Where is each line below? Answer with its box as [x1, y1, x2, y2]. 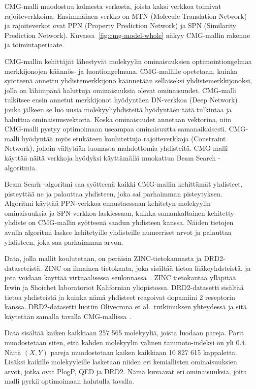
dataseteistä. [4, 262, 42, 273]
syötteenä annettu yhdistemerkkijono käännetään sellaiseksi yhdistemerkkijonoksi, [4, 75, 252, 86]
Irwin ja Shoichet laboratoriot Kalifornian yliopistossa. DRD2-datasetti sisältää [4, 282, 244, 292]
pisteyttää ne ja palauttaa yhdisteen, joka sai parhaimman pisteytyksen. [4, 188, 223, 198]
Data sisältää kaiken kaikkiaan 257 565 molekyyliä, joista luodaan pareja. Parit [4, 327, 244, 338]
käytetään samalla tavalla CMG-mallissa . [4, 311, 132, 321]
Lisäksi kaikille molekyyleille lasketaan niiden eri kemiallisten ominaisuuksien [4, 357, 237, 367]
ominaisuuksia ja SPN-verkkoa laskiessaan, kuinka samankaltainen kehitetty [4, 207, 234, 218]
